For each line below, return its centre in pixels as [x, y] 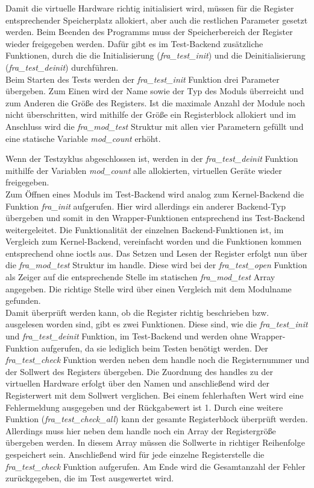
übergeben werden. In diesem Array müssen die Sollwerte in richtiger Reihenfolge [155, 442]
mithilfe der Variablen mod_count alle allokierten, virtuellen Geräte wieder [144, 170]
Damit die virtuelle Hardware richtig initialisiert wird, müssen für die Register [150, 8]
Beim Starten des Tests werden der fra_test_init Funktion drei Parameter [143, 79]
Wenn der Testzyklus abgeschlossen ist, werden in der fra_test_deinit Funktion [152, 159]
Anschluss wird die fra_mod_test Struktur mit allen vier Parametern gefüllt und [155, 126]
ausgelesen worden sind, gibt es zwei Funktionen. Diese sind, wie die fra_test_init [157, 324]
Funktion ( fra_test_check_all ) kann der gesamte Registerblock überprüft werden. [157, 419]
